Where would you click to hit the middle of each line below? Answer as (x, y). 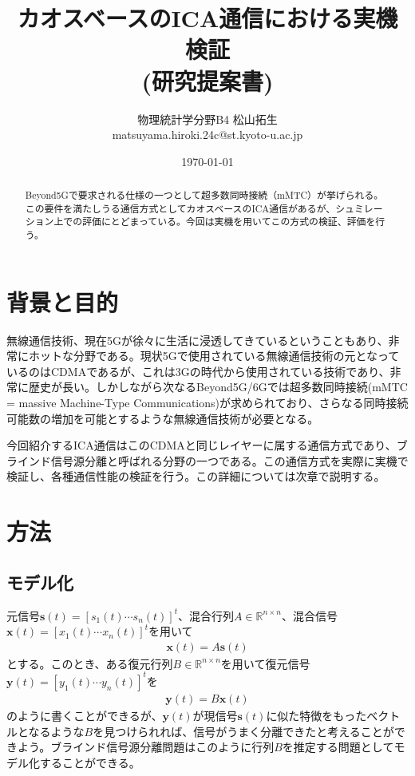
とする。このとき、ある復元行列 (90, 663)
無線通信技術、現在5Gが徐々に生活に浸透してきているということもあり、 (198, 340)
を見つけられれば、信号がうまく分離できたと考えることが (243, 731)
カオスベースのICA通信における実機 (207, 18)
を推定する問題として (338, 747)
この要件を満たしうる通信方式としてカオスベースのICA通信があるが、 (180, 208)
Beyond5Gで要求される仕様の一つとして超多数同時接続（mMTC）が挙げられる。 (204, 195)
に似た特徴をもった (316, 715)
